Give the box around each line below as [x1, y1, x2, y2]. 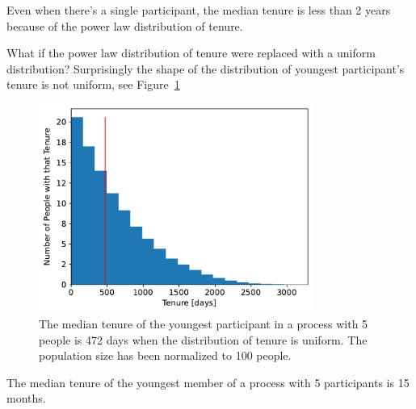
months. [6, 390, 46, 407]
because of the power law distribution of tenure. [6, 17, 243, 34]
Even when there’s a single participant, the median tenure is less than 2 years [6, 2, 391, 18]
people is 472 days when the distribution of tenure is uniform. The [39, 331, 368, 348]
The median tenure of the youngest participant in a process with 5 [39, 315, 368, 332]
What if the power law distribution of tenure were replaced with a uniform [6, 44, 376, 61]
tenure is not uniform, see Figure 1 [6, 76, 180, 93]
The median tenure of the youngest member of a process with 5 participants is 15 [6, 374, 410, 390]
